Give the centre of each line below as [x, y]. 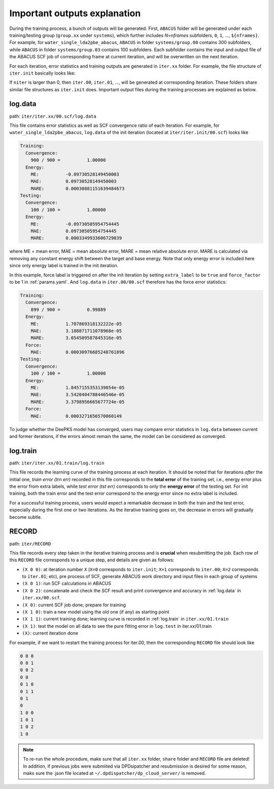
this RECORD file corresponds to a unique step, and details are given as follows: [92, 560]
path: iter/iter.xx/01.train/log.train [57, 463]
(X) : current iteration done [50, 633]
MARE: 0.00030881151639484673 [78, 188]
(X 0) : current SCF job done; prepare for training [74, 605]
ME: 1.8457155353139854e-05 [78, 388]
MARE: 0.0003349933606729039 [76, 238]
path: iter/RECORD [30, 544]
